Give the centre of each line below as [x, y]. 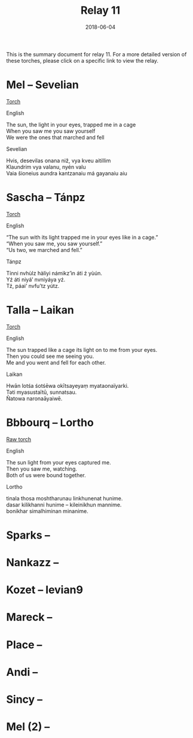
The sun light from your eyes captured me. [59, 462]
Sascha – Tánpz [46, 198]
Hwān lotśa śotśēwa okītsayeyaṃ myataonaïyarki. [68, 385]
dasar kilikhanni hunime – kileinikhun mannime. [64, 505]
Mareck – [29, 617]
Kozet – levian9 [45, 590]
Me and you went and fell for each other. [56, 362]
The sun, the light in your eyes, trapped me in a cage [71, 124]
